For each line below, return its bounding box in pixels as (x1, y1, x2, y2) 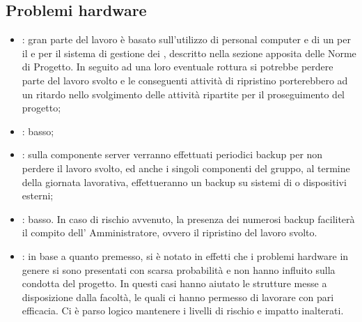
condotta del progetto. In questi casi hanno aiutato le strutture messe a (22, 276, 327, 291)
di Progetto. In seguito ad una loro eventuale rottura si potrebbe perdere (22, 59, 333, 74)
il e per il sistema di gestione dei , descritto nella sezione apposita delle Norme (22, 45, 356, 60)
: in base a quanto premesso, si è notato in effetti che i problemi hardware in (22, 248, 349, 263)
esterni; (22, 188, 54, 203)
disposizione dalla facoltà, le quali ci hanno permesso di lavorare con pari (22, 289, 334, 304)
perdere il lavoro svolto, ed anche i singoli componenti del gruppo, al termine (22, 160, 350, 175)
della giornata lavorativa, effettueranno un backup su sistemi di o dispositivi (22, 174, 347, 189)
